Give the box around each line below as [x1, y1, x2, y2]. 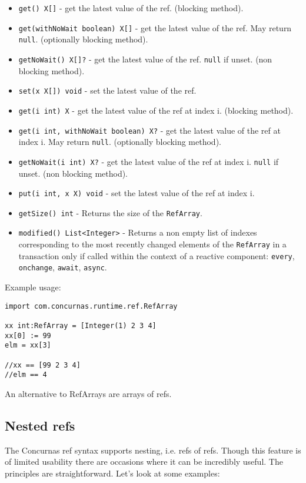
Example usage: [5, 281, 61, 293]
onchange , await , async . [18, 261, 107, 273]
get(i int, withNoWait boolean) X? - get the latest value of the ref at [18, 124, 281, 136]
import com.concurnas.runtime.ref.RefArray [5, 302, 178, 310]
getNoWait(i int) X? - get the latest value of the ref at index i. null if [18, 155, 279, 167]
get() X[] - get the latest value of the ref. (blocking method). [18, 2, 244, 14]
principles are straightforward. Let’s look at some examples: [5, 467, 220, 479]
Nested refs [5, 416, 75, 434]
